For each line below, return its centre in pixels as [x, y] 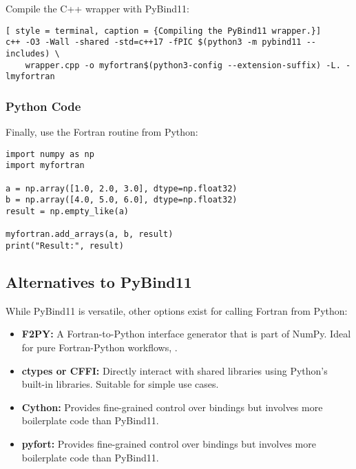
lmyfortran [30, 77]
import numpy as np [50, 154]
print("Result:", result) [65, 246]
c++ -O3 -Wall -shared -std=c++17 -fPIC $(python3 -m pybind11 [154, 42]
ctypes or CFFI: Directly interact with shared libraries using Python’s [175, 370]
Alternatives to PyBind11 [99, 281]
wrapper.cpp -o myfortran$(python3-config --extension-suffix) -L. [183, 65]
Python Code [43, 106]
